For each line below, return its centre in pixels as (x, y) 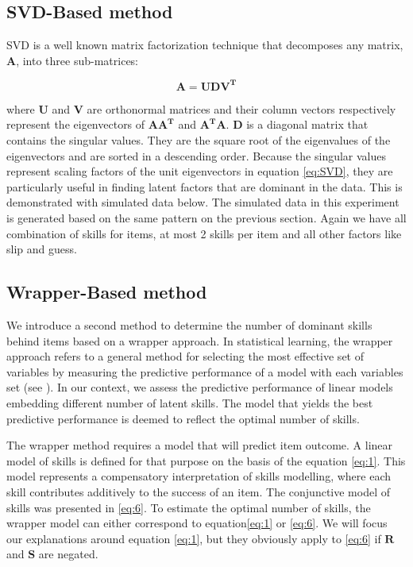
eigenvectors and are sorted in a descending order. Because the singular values (197, 155)
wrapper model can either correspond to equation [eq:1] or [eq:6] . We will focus (197, 523)
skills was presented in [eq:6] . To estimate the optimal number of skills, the (189, 507)
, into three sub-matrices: (77, 60)
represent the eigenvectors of (76, 124)
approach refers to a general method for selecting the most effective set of (185, 356)
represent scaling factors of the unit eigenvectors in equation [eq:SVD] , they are (200, 171)
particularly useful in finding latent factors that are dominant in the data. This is (205, 186)
